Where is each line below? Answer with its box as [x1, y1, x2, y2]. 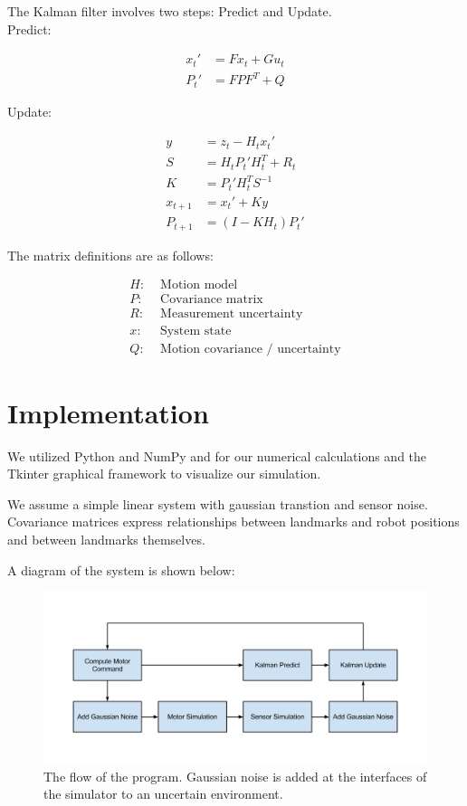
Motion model [160, 279, 238, 292]
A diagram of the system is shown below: [7, 560, 235, 579]
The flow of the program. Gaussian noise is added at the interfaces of [43, 766, 427, 785]
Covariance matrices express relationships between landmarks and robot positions [7, 512, 460, 531]
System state [160, 325, 232, 338]
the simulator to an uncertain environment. [43, 784, 283, 803]
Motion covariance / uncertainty [160, 343, 341, 356]
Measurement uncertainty [160, 308, 303, 321]
